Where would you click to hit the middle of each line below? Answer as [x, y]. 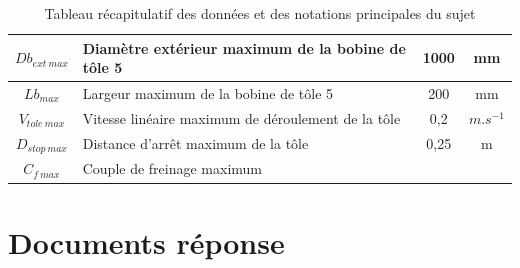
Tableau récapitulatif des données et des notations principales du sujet [260, 13]
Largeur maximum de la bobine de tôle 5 [208, 93]
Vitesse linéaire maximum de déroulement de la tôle [241, 117]
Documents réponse [146, 241]
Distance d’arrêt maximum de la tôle [195, 143]
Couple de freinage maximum [172, 168]
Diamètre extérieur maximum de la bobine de [244, 47]
